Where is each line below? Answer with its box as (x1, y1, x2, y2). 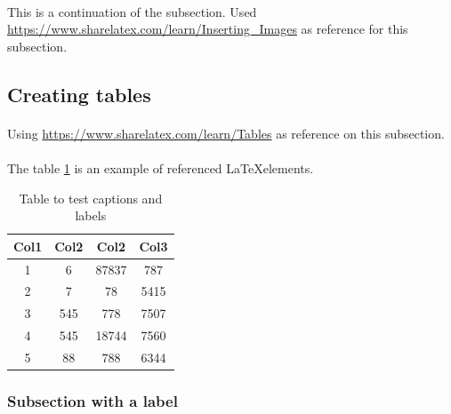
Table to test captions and (19, 188, 163, 207)
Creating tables (7, 80, 151, 107)
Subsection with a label (7, 389, 178, 411)
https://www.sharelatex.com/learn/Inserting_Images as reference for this (7, 20, 408, 38)
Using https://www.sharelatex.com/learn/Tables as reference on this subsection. (7, 123, 445, 142)
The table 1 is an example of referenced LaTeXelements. (7, 158, 314, 177)
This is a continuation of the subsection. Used (7, 2, 257, 20)
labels (75, 206, 107, 225)
